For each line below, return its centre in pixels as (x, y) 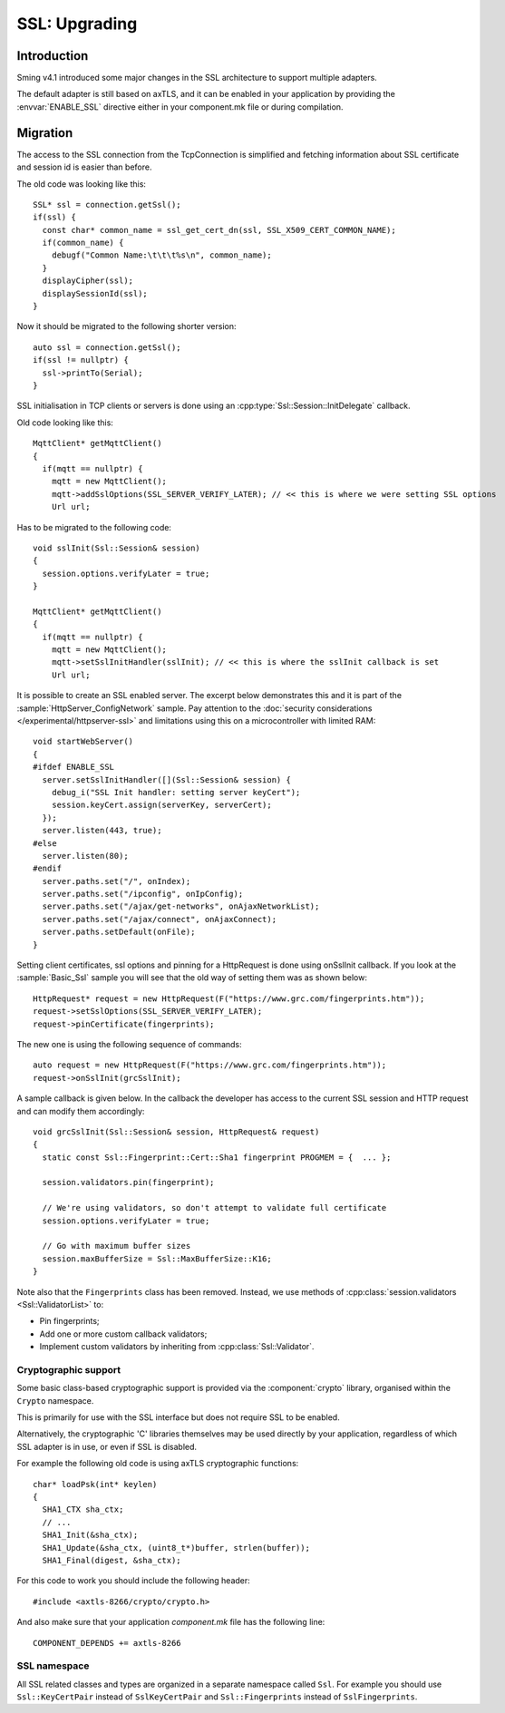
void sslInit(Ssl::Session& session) (117, 548)
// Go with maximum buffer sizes (117, 1246)
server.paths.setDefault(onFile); (119, 932)
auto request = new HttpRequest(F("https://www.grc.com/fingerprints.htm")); (210, 1065)
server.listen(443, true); (102, 831)
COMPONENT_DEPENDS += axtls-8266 (107, 1643)
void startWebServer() (83, 742)
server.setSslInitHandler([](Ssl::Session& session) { (167, 779)
